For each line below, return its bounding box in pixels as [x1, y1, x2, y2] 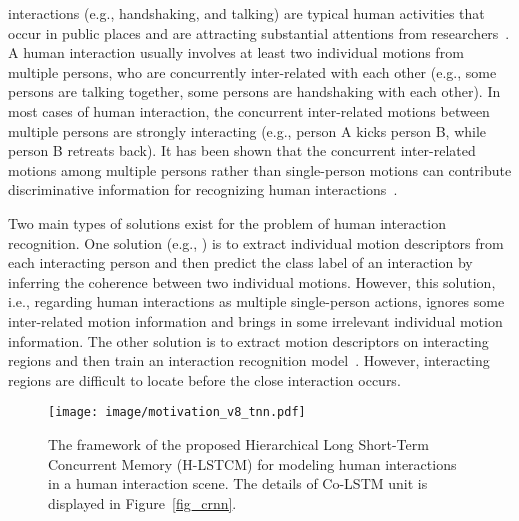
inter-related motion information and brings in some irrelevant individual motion [8, 310, 503, 331]
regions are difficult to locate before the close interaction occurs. [8, 369, 401, 390]
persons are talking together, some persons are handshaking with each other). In [8, 81, 501, 102]
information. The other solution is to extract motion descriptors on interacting [8, 330, 489, 351]
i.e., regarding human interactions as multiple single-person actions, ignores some [8, 291, 505, 312]
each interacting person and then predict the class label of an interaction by [8, 252, 473, 273]
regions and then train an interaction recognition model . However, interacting [8, 350, 490, 371]
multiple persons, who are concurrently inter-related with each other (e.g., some [8, 61, 497, 82]
